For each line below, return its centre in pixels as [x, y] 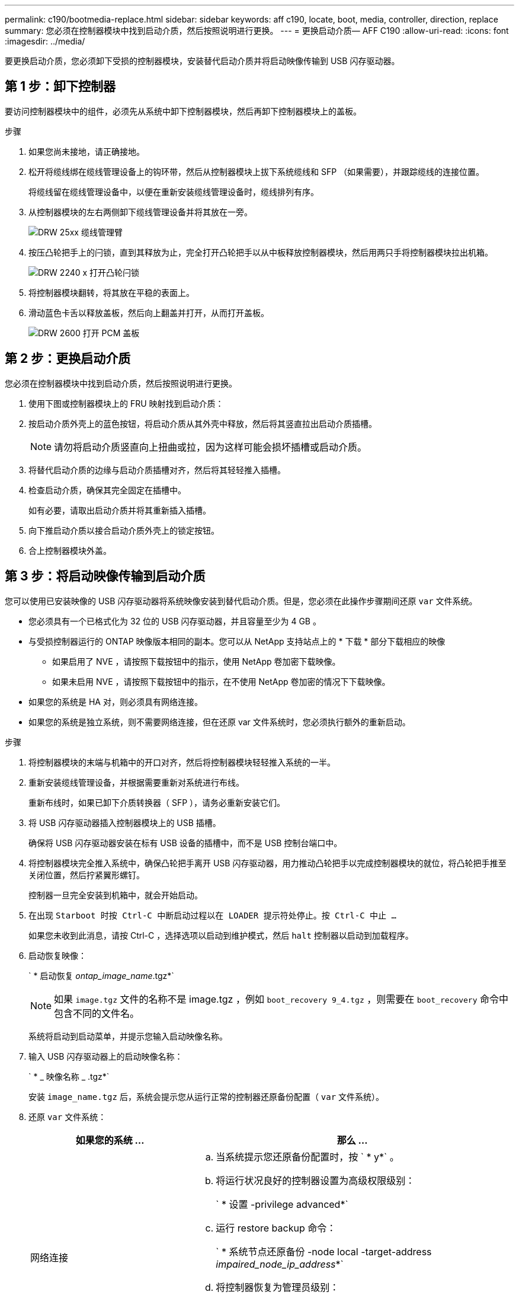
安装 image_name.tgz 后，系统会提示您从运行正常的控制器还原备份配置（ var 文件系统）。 [206, 1096]
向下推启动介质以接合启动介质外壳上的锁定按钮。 [124, 530]
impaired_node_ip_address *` [280, 1264]
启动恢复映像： [57, 955]
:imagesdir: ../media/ [45, 41]
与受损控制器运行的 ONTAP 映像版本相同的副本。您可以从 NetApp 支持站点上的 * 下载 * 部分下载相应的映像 [237, 641]
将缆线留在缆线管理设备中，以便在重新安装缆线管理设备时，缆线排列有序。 [174, 192]
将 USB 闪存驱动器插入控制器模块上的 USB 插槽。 [125, 822]
